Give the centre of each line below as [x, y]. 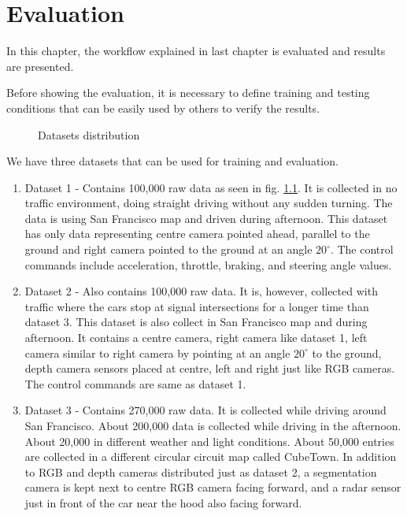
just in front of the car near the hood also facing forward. [163, 502]
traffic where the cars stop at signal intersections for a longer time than [197, 306]
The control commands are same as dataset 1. [135, 383]
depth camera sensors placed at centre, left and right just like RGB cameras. [210, 368]
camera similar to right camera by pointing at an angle [157, 353]
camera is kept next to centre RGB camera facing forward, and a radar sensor [213, 487]
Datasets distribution [89, 134]
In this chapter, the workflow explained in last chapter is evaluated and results [196, 51]
